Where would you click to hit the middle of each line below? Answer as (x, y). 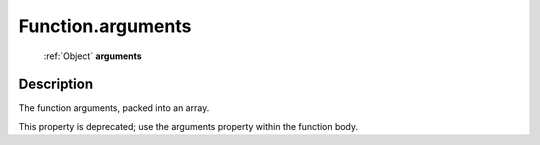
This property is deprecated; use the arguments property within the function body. (188, 126)
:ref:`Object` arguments (92, 56)
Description (56, 84)
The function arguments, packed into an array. (114, 108)
